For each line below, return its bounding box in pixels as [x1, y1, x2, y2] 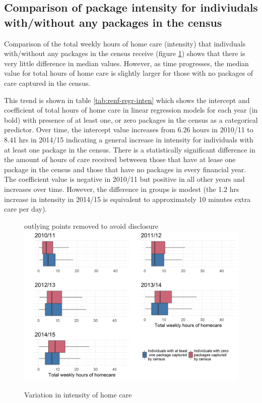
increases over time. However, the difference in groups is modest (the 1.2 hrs [4, 183, 239, 194]
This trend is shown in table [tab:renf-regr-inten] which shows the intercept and [4, 94, 250, 105]
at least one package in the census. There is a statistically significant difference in [4, 144, 255, 155]
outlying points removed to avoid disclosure [24, 220, 158, 231]
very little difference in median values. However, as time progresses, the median [4, 58, 249, 68]
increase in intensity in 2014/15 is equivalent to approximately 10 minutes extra [4, 193, 251, 204]
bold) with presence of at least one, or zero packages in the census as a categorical [4, 114, 258, 125]
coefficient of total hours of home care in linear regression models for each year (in [4, 105, 258, 115]
